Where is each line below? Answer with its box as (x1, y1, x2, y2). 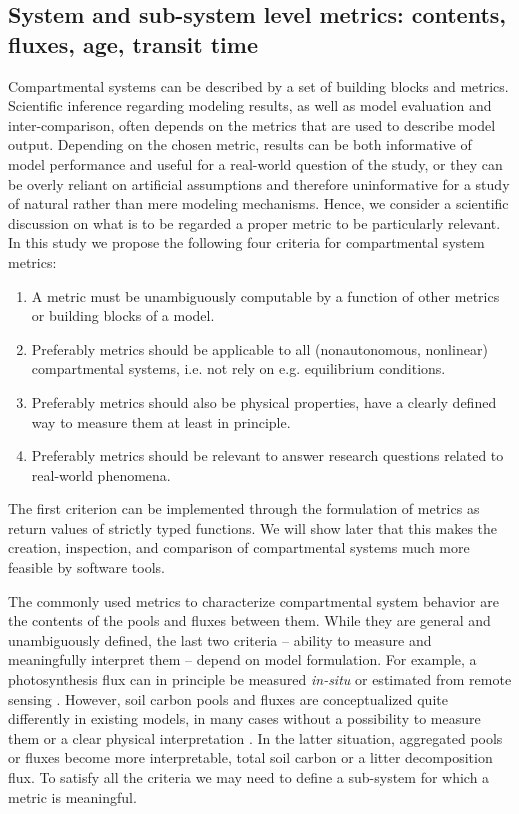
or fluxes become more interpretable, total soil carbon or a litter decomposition (8, 747, 493, 768)
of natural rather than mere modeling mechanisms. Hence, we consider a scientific (8, 193, 509, 214)
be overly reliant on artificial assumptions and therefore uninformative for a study (8, 173, 510, 194)
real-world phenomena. (31, 464, 171, 485)
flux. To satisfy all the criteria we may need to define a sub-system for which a (8, 767, 490, 787)
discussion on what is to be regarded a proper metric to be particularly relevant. (8, 212, 501, 233)
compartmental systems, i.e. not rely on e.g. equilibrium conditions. (31, 358, 446, 379)
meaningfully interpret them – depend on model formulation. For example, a (8, 649, 477, 670)
